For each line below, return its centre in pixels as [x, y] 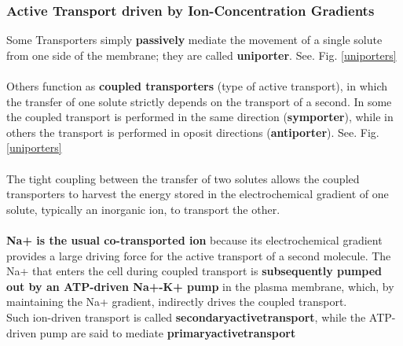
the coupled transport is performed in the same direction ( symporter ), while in [200, 117]
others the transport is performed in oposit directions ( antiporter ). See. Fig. [193, 132]
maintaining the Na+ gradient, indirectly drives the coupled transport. [177, 302]
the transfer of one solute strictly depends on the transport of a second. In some [199, 101]
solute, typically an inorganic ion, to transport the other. [143, 209]
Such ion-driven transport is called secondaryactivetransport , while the [186, 317]
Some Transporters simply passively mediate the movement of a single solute [194, 40]
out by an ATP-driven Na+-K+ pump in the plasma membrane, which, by [200, 286]
